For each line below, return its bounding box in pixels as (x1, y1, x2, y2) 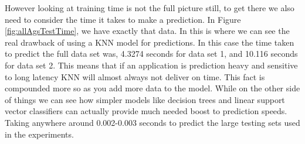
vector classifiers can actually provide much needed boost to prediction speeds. (5, 105, 287, 117)
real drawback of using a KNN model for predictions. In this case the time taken (5, 36, 294, 48)
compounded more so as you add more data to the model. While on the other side (5, 82, 300, 94)
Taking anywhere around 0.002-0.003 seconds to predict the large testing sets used (5, 116, 300, 128)
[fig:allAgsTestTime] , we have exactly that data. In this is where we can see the (5, 25, 290, 37)
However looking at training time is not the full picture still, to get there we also (5, 2, 294, 13)
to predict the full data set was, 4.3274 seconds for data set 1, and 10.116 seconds (5, 47, 298, 60)
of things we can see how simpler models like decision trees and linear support (5, 93, 285, 105)
